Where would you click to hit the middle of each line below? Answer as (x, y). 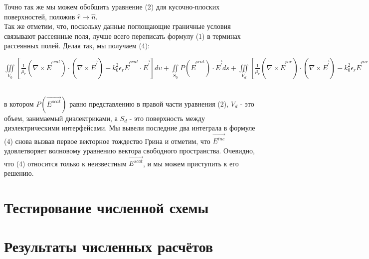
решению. (19, 173)
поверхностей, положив (40, 16)
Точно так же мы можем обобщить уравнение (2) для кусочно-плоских (112, 6)
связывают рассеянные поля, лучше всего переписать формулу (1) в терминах (122, 36)
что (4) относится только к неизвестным (65, 163)
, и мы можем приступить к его (191, 163)
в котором (19, 103)
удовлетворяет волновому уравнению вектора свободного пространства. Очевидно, (129, 151)
